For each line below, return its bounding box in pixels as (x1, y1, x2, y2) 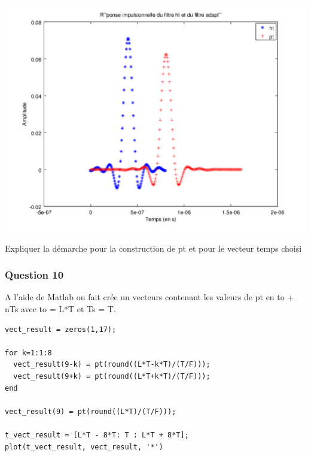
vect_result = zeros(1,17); (5, 325, 117, 334)
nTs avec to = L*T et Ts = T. (5, 303, 116, 315)
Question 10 (5, 267, 64, 282)
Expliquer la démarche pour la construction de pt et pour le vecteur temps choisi (5, 241, 302, 254)
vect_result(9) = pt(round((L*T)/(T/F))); (5, 407, 176, 416)
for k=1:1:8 (5, 348, 52, 357)
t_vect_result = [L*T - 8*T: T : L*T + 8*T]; (5, 430, 189, 439)
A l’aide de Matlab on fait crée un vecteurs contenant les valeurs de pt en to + (5, 291, 294, 303)
